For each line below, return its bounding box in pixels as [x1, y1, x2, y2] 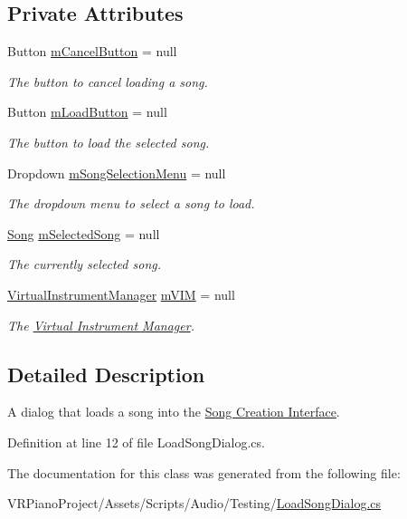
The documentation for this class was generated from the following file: [7, 463, 401, 482]
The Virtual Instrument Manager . [7, 315, 194, 334]
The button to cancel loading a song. [7, 72, 208, 91]
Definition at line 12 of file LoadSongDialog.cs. [7, 432, 265, 451]
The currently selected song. [7, 255, 161, 274]
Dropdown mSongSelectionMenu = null [7, 163, 226, 182]
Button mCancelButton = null [7, 42, 177, 61]
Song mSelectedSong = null [7, 224, 160, 243]
